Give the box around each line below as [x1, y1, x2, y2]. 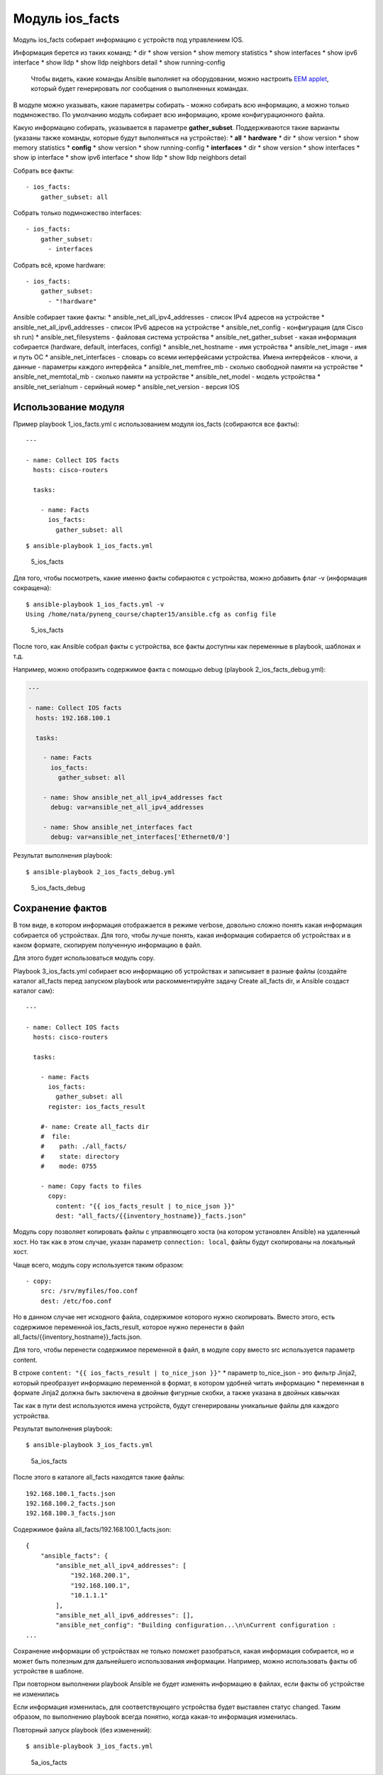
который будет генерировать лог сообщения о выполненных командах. [30, 84, 249, 93]
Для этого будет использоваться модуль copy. [13, 954, 155, 962]
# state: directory [40, 1152, 120, 1160]
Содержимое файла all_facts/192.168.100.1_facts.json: [13, 1525, 172, 1534]
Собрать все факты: [13, 166, 74, 175]
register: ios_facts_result [48, 1103, 145, 1110]
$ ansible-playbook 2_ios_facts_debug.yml [26, 868, 176, 876]
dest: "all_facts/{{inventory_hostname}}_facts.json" [55, 1212, 247, 1220]
